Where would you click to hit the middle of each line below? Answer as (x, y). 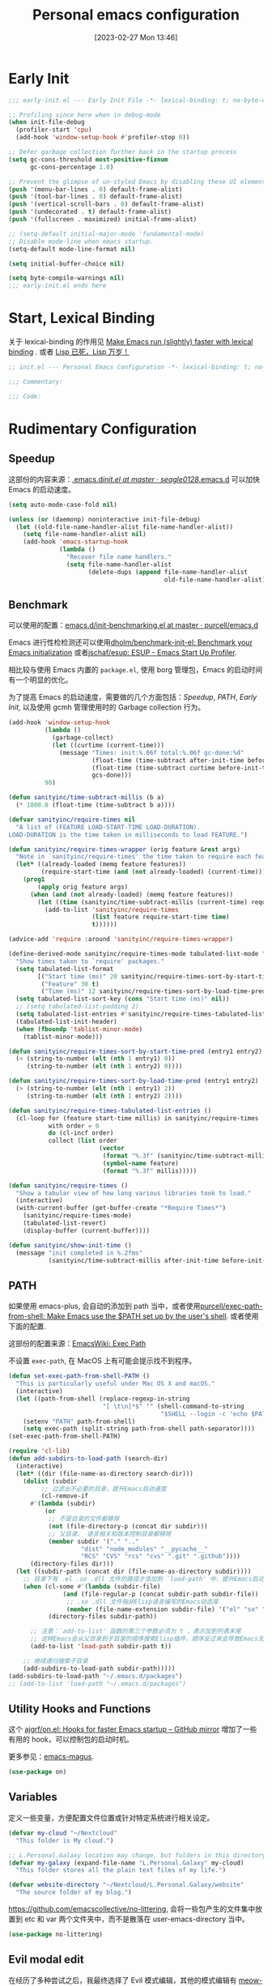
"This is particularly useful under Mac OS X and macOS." (116, 1384)
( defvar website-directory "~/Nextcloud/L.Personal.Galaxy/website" (126, 1885)
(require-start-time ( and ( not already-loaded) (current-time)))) (155, 872)
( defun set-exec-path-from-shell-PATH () (79, 1376)
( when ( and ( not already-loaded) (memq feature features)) (131, 894)
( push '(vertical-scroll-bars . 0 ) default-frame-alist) (106, 204)
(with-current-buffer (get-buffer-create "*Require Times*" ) (121, 1208)
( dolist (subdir (51, 1481)
